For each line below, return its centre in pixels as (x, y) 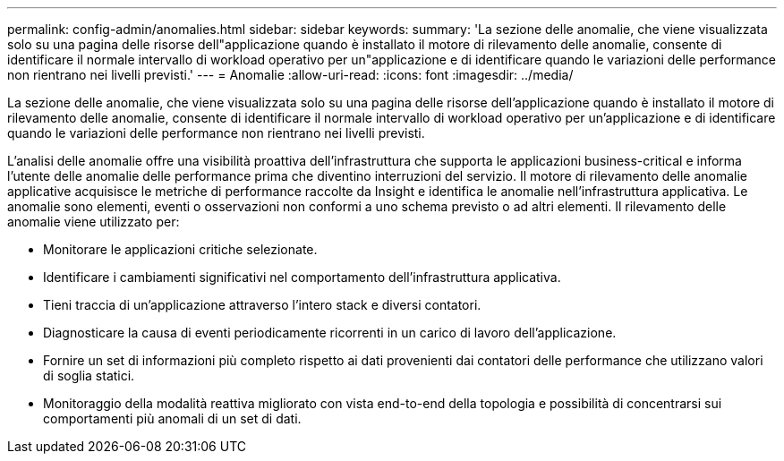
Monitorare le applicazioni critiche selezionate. (180, 249)
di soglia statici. (89, 376)
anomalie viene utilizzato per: (94, 222)
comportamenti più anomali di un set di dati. (172, 418)
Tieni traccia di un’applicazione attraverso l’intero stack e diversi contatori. (262, 305)
